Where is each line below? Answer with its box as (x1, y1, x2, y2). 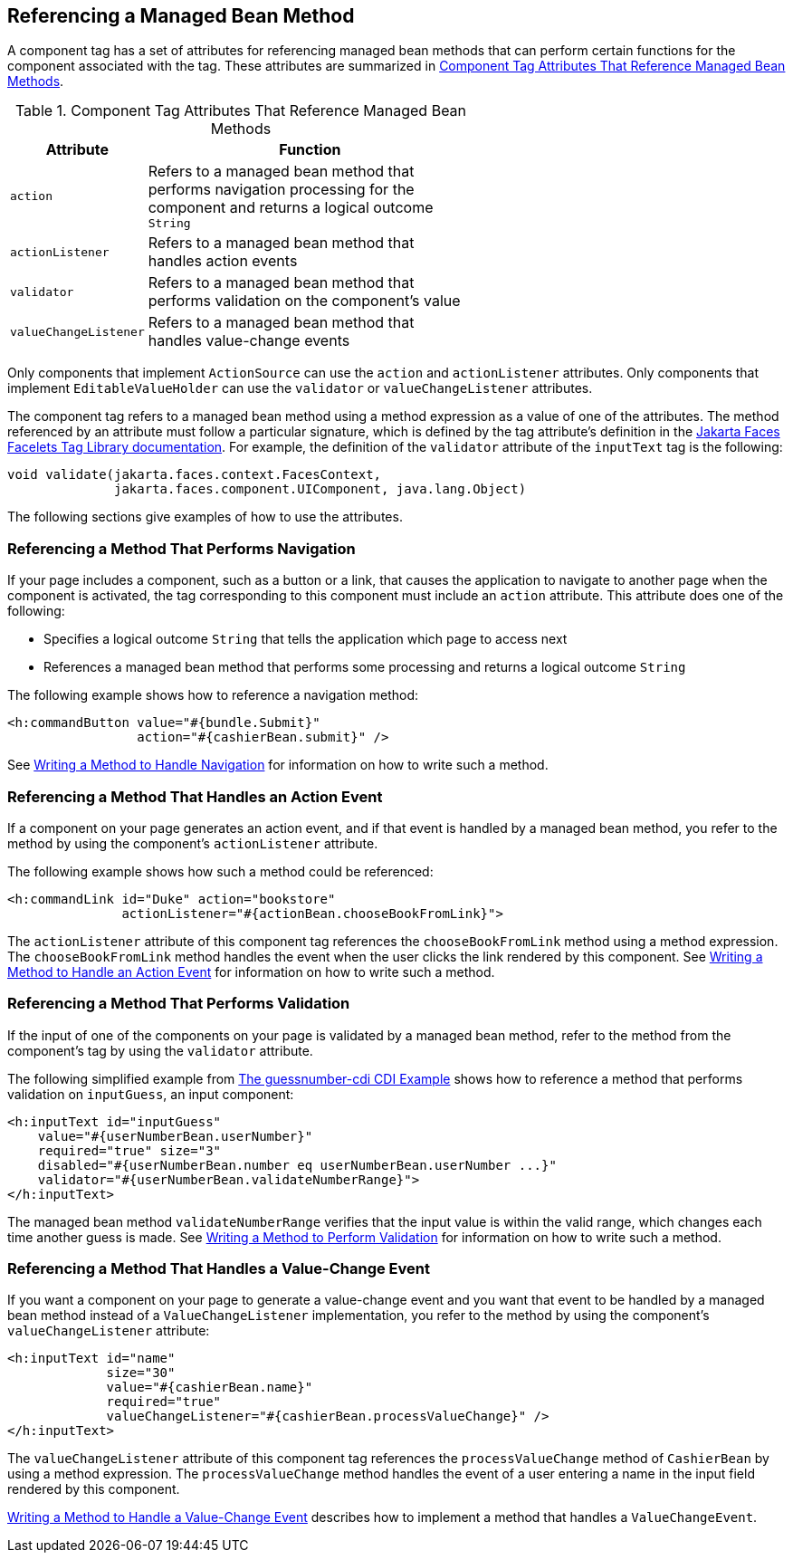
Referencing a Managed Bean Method (7, 5, 355, 27)
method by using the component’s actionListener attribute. (7, 835, 378, 851)
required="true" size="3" (37, 1143, 222, 1158)
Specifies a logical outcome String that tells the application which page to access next (43, 631, 568, 647)
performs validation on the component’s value (148, 292, 461, 311)
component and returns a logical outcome (148, 198, 434, 217)
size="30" (106, 1365, 176, 1381)
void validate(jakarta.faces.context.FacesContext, (7, 467, 382, 483)
